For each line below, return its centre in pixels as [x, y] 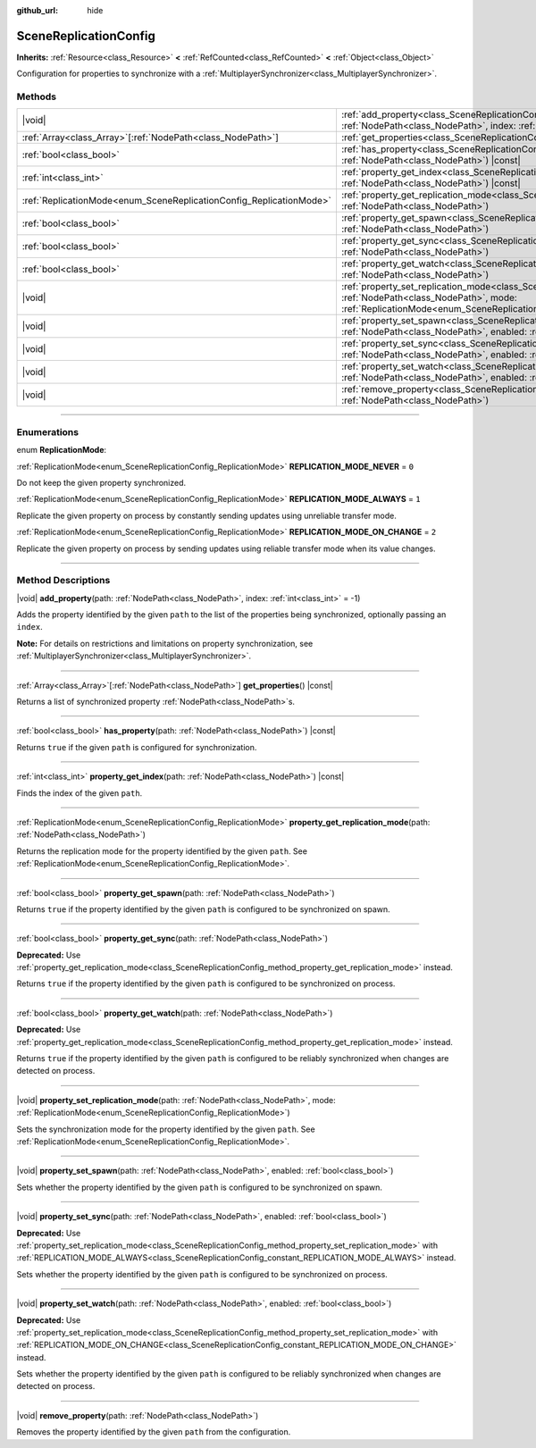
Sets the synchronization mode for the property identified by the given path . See [166, 1129]
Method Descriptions [63, 581]
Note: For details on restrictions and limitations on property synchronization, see [165, 643]
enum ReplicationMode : [62, 450]
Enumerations [48, 431]
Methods [37, 96]
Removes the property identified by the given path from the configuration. [154, 1432]
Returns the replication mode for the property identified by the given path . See [162, 851]
